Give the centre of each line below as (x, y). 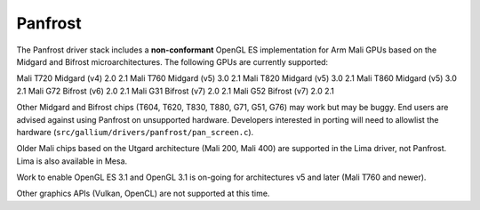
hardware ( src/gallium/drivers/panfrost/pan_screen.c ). (135, 132)
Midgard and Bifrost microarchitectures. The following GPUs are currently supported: (172, 61)
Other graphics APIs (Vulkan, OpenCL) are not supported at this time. (143, 194)
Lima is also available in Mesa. (72, 161)
